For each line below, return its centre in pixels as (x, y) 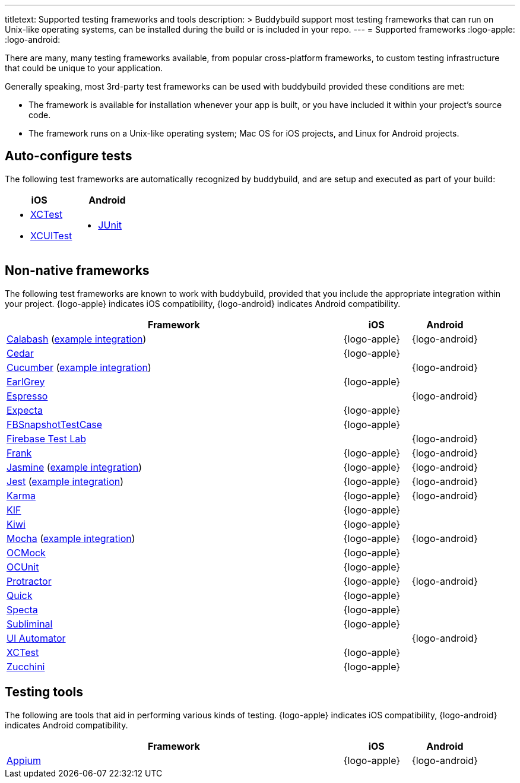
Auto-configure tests (69, 156)
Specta (22, 609)
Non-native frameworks (77, 271)
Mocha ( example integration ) (71, 538)
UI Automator (36, 638)
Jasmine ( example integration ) (74, 467)
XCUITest (51, 235)
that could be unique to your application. (84, 68)
